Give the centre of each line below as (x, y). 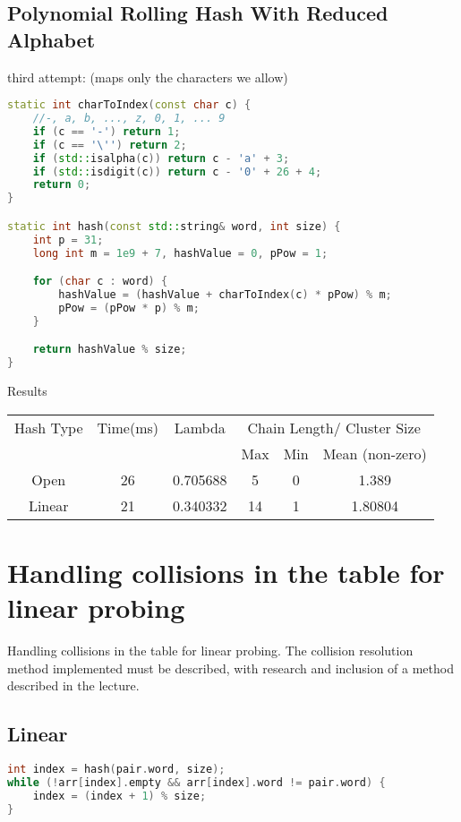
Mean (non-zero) (375, 453)
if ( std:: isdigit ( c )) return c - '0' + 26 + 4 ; (177, 171)
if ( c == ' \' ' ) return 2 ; (110, 145)
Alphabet (51, 39)
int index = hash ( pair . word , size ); (116, 769)
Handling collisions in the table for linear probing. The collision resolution (210, 650)
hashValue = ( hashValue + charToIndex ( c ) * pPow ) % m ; (225, 295)
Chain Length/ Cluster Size (334, 427)
